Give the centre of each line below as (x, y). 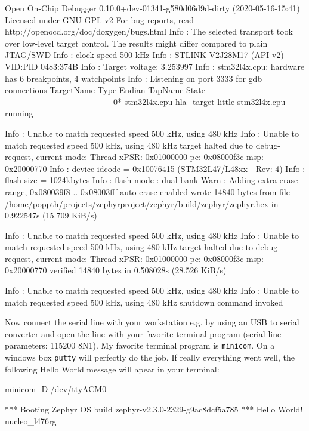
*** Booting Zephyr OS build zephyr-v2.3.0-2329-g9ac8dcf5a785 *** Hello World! (154, 409)
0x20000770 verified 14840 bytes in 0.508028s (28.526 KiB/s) (116, 270)
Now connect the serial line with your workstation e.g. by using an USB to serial (152, 322)
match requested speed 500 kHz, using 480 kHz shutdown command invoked (144, 302)
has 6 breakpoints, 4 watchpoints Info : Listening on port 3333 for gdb (134, 78)
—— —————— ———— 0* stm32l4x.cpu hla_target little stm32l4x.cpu (145, 101)
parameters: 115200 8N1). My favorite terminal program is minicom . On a (140, 345)
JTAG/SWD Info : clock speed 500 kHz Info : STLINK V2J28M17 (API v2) (144, 55)
